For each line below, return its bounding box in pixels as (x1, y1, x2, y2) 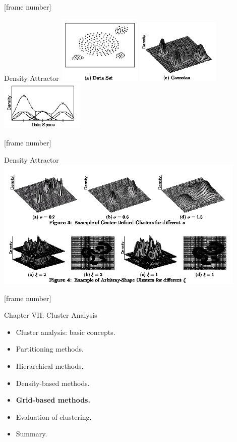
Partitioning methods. (16, 343, 84, 354)
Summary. (16, 428, 47, 439)
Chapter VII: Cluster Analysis (4, 310, 97, 320)
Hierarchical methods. (16, 360, 84, 371)
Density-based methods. (16, 377, 90, 388)
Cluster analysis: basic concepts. (16, 326, 115, 337)
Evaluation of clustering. (16, 411, 92, 422)
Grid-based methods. (16, 395, 90, 405)
